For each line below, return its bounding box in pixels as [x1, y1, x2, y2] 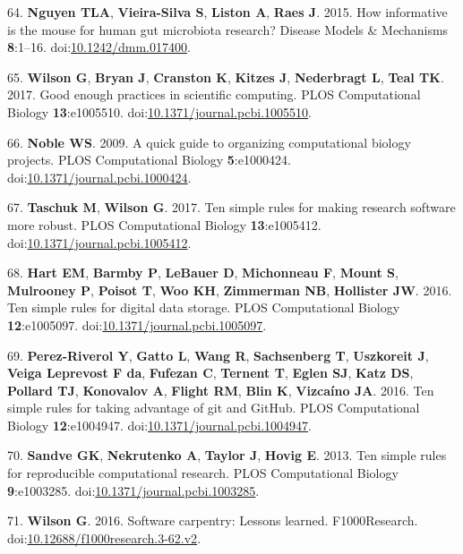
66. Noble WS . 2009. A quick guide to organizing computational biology [7, 132, 411, 151]
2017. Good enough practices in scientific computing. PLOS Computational [7, 85, 421, 104]
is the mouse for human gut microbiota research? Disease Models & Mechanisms [7, 20, 449, 38]
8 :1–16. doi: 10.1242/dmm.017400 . [7, 38, 191, 56]
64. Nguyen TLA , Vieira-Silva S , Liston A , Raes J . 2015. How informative [7, 3, 448, 21]
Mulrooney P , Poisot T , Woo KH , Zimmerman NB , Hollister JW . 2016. [7, 280, 452, 299]
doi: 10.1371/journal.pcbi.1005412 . [7, 233, 192, 251]
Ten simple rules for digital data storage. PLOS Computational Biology [7, 298, 400, 317]
